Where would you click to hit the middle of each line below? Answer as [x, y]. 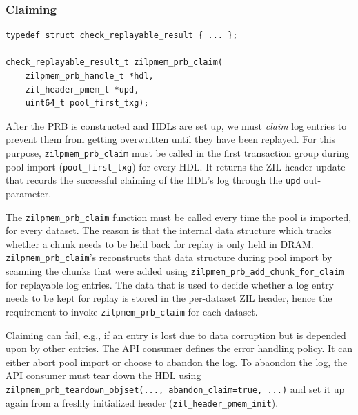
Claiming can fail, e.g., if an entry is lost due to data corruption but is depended [176, 335]
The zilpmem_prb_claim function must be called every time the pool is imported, [179, 216]
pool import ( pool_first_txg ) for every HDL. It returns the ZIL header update [176, 166]
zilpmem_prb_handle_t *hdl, [89, 76]
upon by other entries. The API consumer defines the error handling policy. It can [179, 348]
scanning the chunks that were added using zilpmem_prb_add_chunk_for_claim [175, 271]
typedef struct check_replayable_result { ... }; [122, 36]
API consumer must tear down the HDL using [103, 375]
